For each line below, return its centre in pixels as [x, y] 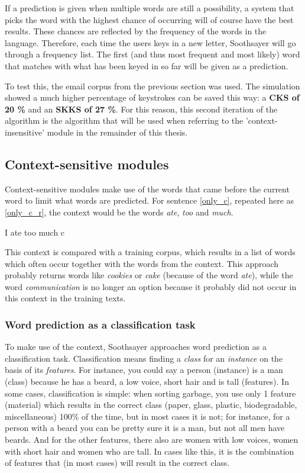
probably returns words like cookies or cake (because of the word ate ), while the [149, 275]
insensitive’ [25, 132]
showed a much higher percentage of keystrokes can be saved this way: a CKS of [152, 97]
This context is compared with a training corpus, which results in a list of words [150, 252]
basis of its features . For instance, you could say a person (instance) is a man [144, 370]
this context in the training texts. [65, 298]
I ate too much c [35, 232]
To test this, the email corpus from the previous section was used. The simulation [152, 86]
